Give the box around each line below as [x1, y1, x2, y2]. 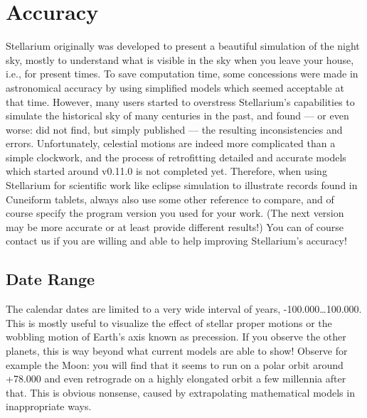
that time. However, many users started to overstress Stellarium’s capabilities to [6, 94, 355, 109]
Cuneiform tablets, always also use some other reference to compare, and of [6, 191, 334, 206]
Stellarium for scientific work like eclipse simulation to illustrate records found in [6, 178, 358, 193]
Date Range [6, 268, 95, 290]
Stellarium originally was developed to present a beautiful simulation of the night [6, 38, 360, 53]
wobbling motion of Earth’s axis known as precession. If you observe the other [6, 329, 346, 344]
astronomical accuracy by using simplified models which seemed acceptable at [6, 80, 345, 95]
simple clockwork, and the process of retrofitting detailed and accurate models [6, 149, 346, 164]
